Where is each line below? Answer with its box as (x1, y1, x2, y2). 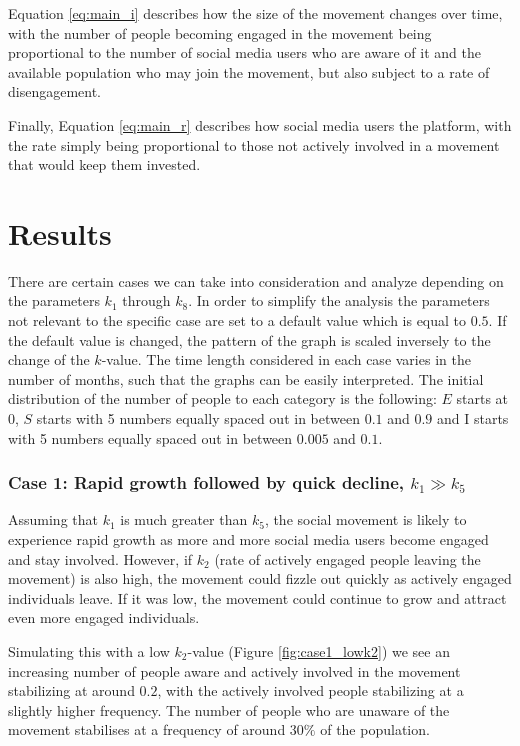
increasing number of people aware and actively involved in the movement (8, 660, 461, 681)
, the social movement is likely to (264, 509, 467, 530)
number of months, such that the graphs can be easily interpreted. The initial (8, 368, 484, 389)
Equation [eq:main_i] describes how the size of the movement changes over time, (8, 3, 503, 23)
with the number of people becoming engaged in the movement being (8, 22, 432, 43)
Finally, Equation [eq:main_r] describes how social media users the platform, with (8, 114, 512, 135)
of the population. (320, 719, 430, 740)
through (122, 290, 171, 311)
